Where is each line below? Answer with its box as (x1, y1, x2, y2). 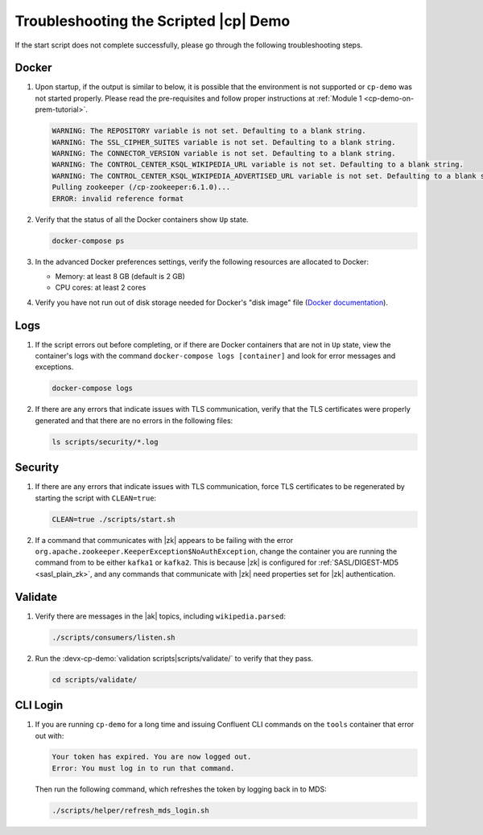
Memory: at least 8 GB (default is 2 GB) (55, 271, 185, 281)
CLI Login (14, 698, 64, 712)
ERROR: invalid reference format (52, 194, 184, 203)
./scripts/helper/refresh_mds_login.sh (52, 805, 209, 815)
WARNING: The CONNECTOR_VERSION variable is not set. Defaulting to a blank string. (52, 149, 396, 158)
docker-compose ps (52, 236, 125, 245)
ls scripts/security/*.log (52, 437, 159, 446)
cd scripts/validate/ (52, 675, 138, 684)
